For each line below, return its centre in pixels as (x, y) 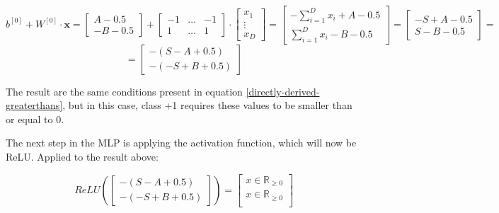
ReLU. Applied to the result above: (82, 157)
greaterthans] (34, 105)
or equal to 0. (35, 119)
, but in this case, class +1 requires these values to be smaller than (207, 105)
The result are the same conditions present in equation (124, 91)
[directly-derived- (283, 91)
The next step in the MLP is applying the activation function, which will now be (181, 143)
